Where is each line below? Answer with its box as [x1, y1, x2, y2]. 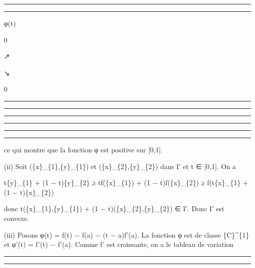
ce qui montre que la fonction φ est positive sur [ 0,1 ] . [4, 144, 163, 154]
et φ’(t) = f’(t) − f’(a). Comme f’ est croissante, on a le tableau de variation [4, 239, 234, 249]
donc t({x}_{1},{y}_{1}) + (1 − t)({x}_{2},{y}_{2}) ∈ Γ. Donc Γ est [4, 203, 225, 214]
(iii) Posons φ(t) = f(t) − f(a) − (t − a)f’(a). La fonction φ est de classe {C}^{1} [4, 229, 249, 240]
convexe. [4, 213, 29, 223]
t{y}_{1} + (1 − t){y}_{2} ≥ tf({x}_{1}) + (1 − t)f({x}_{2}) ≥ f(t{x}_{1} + [4, 177, 248, 188]
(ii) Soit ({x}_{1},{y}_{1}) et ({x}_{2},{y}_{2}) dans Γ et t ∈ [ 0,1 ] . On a [4, 161, 236, 171]
